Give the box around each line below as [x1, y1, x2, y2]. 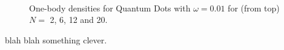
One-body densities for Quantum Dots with [29, 1, 191, 14]
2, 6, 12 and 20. [50, 13, 108, 26]
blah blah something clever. [5, 33, 107, 46]
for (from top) [228, 1, 280, 14]
